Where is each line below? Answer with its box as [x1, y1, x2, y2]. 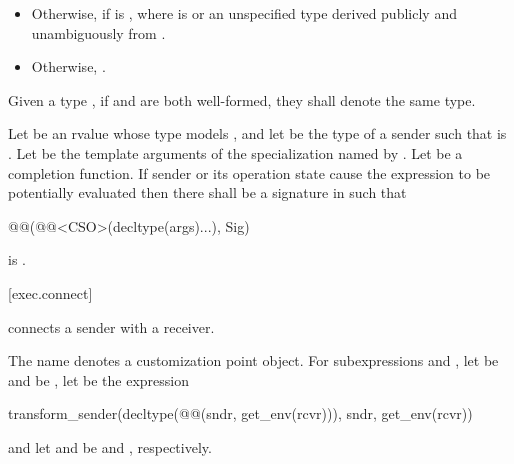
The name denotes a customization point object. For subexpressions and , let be [8, 350, 499, 371]
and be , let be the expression [8, 369, 190, 390]
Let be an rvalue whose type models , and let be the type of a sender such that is [8, 123, 507, 144]
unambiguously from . [31, 22, 166, 43]
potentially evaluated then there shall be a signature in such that [8, 182, 407, 203]
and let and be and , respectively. [8, 436, 212, 457]
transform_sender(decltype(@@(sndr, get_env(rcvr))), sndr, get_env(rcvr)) [8, 403, 473, 424]
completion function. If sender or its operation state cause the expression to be [8, 162, 491, 183]
